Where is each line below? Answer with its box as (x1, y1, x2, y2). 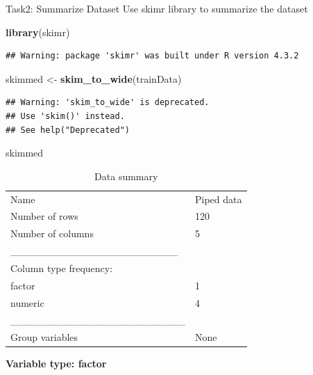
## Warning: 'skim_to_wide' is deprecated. (6, 97, 210, 108)
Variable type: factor (6, 356, 107, 371)
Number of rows (10, 209, 78, 223)
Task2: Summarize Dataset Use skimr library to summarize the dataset (6, 1, 308, 15)
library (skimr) (6, 24, 70, 39)
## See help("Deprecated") (6, 125, 130, 135)
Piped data (195, 191, 242, 206)
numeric (10, 295, 44, 310)
